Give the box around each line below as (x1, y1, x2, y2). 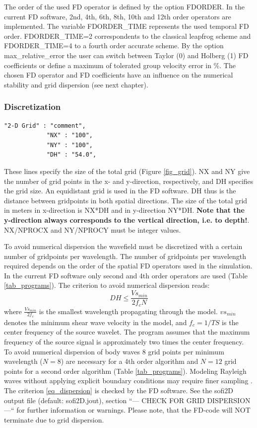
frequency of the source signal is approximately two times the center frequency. (4, 337, 244, 346)
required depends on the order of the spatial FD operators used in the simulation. (4, 260, 253, 271)
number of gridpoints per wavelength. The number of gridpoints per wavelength (4, 251, 247, 261)
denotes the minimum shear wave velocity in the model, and (4, 317, 187, 327)
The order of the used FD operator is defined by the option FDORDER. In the (4, 1, 245, 11)
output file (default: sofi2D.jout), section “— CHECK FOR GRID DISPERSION (4, 395, 251, 405)
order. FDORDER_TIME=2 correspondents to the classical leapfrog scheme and (4, 30, 251, 41)
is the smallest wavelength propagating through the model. (39, 306, 218, 316)
